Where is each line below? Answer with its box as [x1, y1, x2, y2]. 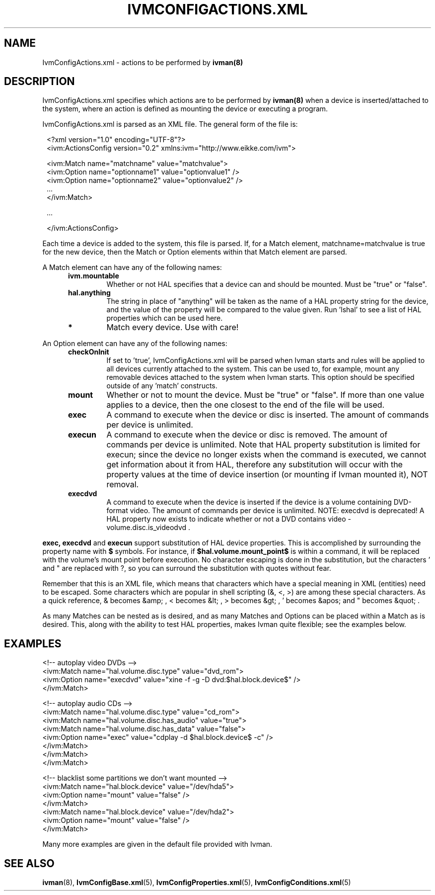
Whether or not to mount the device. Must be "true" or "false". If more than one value [106, 390, 425, 400]
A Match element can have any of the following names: [42, 263, 222, 272]
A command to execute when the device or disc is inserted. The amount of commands [106, 410, 429, 420]
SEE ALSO [4, 857, 55, 870]
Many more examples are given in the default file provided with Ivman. [42, 840, 273, 849]
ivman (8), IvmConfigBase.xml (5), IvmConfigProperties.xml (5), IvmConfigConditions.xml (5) [42, 878, 351, 887]
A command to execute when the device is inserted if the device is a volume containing [106, 498, 392, 507]
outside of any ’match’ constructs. [106, 381, 217, 390]
